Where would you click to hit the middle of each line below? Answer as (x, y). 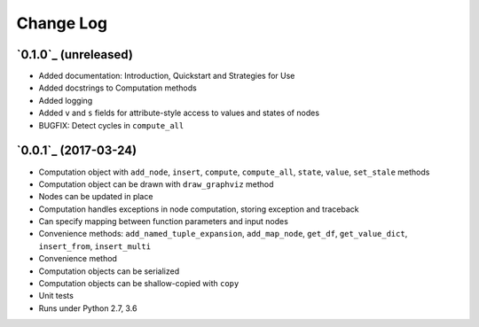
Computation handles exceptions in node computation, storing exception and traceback (199, 209)
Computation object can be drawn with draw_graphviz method (156, 184)
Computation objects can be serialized (109, 271)
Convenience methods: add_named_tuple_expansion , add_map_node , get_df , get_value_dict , (223, 234)
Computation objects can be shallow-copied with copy (139, 284)
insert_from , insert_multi (94, 246)
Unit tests (56, 296)
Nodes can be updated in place (96, 197)
